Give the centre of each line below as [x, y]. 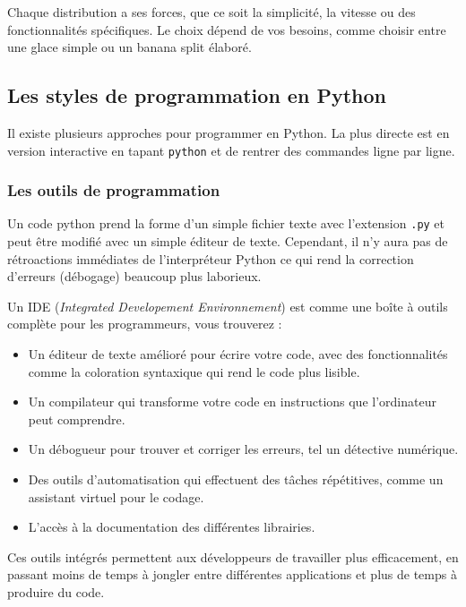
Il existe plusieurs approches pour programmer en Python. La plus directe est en [229, 132]
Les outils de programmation [114, 190]
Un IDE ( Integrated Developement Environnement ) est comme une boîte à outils [228, 306]
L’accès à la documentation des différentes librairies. [172, 527]
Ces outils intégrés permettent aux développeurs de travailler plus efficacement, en [233, 556]
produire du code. [56, 592]
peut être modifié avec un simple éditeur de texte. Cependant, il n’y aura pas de [228, 241]
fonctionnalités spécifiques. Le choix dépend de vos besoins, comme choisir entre [227, 29]
